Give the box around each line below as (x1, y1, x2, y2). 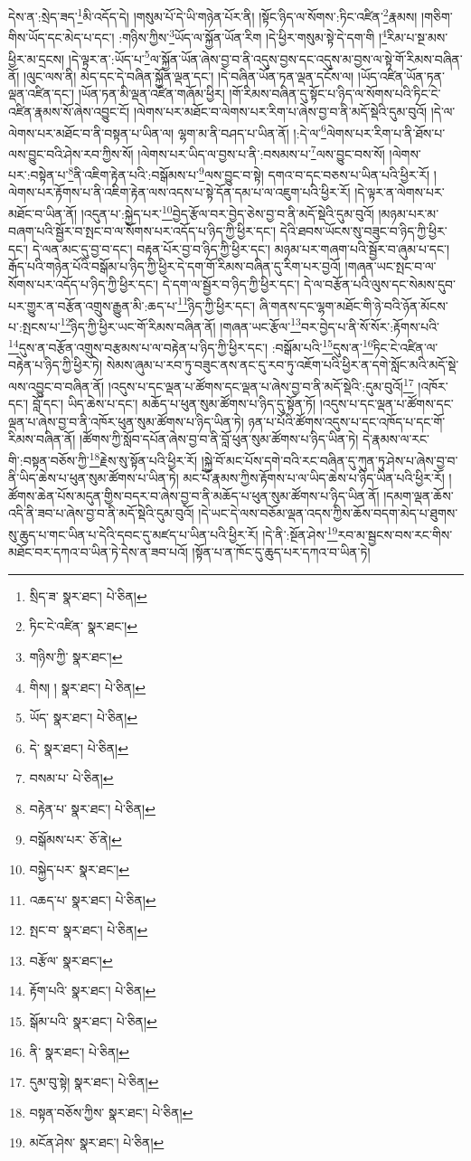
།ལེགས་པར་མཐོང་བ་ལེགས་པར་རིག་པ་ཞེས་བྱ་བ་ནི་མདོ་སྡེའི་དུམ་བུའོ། (133, 101, 428, 120)
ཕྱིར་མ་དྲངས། (8, 49, 65, 68)
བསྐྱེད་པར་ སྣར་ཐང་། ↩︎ (29, 860, 129, 879)
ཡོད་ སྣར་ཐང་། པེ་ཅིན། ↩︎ (29, 708, 138, 727)
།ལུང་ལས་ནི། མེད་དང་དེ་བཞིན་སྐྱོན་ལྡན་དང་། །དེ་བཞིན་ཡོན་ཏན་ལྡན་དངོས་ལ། (24, 66, 354, 85)
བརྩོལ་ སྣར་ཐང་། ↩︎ (29, 950, 113, 969)
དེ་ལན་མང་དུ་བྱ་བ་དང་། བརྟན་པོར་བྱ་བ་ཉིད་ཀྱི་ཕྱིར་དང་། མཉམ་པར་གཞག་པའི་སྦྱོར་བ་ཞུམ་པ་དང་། (32, 239, 450, 258)
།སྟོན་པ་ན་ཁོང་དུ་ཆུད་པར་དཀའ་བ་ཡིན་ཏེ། (192, 543, 371, 562)
